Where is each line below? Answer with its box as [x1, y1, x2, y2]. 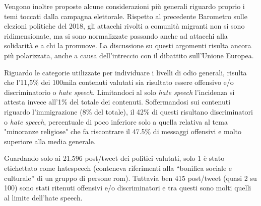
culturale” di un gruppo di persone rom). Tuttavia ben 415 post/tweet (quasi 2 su [4, 172, 257, 183]
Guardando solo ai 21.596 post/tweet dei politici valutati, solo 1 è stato [4, 153, 225, 163]
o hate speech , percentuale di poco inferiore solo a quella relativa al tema [4, 116, 228, 127]
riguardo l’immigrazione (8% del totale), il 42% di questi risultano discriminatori [4, 106, 253, 117]
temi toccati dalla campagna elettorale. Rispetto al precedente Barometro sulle [4, 11, 247, 21]
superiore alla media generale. [4, 136, 96, 146]
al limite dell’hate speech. [4, 192, 83, 202]
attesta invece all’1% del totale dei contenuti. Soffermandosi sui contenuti [4, 96, 231, 107]
